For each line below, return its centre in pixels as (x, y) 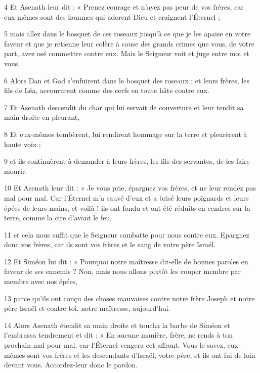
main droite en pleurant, (42, 117)
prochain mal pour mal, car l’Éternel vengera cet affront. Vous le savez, (115, 345)
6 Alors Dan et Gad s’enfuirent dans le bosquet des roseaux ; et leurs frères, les (127, 80)
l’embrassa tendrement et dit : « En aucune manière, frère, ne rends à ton (119, 335)
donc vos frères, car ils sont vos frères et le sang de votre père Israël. (110, 244)
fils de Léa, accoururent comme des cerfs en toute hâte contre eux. (107, 90)
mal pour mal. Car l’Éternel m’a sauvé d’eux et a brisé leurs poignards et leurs (126, 197)
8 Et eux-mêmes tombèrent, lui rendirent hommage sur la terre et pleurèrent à (126, 134)
